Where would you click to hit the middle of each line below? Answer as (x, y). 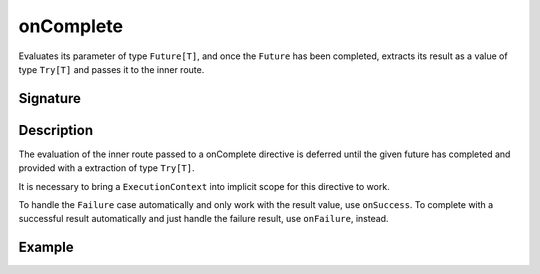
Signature (50, 98)
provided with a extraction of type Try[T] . (106, 168)
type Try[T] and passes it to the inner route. (111, 69)
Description (56, 130)
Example (46, 247)
